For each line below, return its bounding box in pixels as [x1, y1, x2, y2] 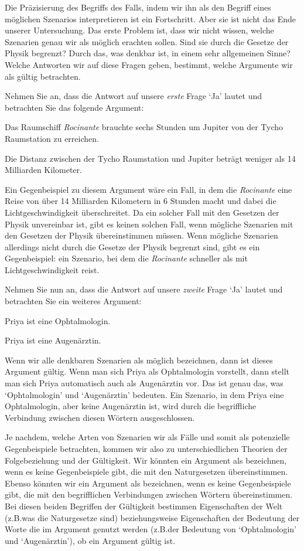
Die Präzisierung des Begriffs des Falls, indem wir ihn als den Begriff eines [5, 1, 271, 13]
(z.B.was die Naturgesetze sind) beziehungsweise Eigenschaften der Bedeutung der [5, 511, 300, 523]
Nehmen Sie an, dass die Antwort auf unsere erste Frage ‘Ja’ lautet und [5, 90, 262, 102]
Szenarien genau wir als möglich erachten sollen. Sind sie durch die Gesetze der [5, 35, 289, 47]
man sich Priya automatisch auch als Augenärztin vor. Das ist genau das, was [5, 377, 283, 389]
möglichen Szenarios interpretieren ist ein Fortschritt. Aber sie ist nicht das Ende [5, 12, 296, 25]
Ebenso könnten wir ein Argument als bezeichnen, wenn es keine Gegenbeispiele [5, 477, 291, 489]
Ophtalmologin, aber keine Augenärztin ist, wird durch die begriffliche [5, 400, 257, 412]
